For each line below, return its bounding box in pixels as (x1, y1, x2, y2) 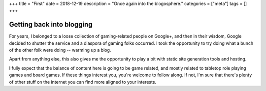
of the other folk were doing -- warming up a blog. (9, 47, 111, 53)
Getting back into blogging (9, 20, 93, 29)
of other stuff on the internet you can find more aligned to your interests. (9, 79, 157, 85)
